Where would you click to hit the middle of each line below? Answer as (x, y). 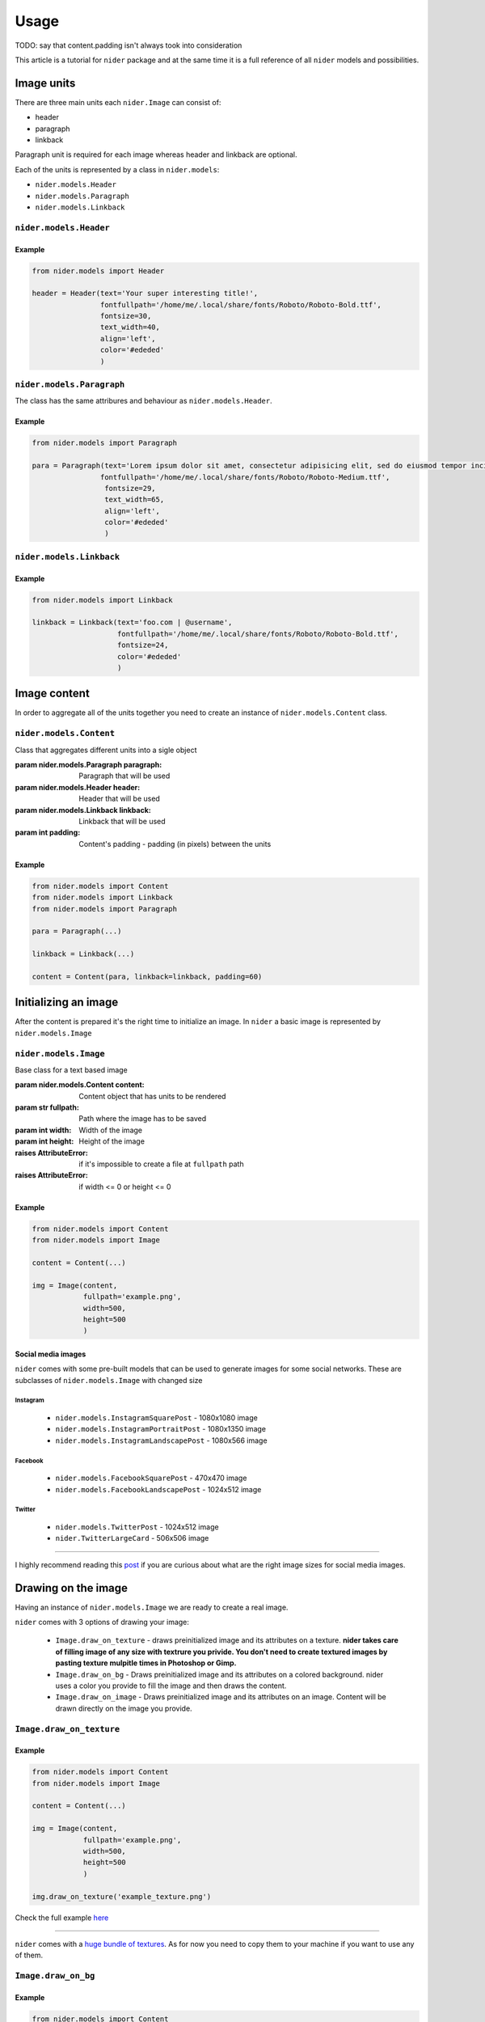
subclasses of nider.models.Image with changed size (109, 1380)
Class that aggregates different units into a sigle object (106, 750)
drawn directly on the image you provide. (124, 1708)
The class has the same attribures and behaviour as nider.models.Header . (143, 401)
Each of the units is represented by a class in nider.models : (117, 169)
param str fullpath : (47, 1107)
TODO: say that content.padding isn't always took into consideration (129, 45)
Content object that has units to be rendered (152, 1096)
